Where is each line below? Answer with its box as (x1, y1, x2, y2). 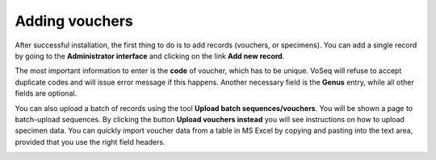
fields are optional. (15, 88, 77, 98)
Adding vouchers (15, 12, 133, 30)
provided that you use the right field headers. (15, 137, 166, 146)
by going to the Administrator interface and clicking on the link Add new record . (15, 51, 285, 60)
